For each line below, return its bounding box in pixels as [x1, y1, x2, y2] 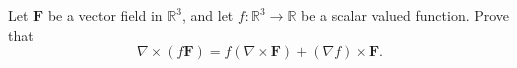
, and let [181, 5, 234, 25]
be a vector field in [47, 5, 163, 25]
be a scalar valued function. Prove [301, 5, 510, 25]
